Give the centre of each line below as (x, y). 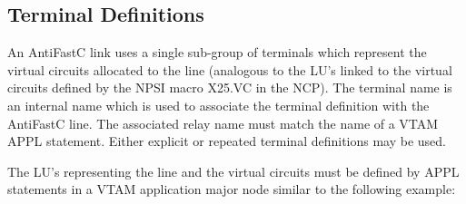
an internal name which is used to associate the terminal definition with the (218, 105)
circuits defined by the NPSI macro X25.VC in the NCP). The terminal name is (230, 87)
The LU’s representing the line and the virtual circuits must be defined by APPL (233, 171)
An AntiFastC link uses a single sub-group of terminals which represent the (217, 52)
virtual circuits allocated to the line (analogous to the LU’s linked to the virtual (230, 69)
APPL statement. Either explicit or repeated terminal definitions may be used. (227, 141)
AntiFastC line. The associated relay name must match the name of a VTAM (223, 123)
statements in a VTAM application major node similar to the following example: (232, 189)
